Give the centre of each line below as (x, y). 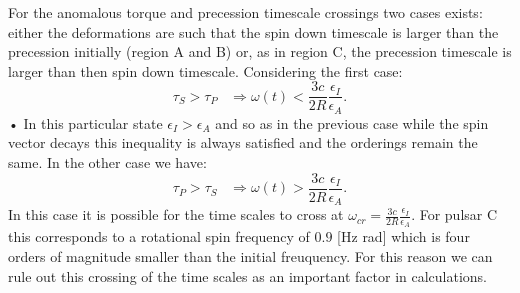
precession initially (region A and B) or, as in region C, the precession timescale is (260, 51)
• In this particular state (85, 122)
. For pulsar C (454, 214)
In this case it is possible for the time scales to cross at (176, 214)
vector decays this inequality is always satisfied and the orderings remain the (243, 142)
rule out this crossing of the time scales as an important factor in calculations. (248, 275)
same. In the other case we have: (107, 162)
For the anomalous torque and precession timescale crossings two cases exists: (245, 12)
